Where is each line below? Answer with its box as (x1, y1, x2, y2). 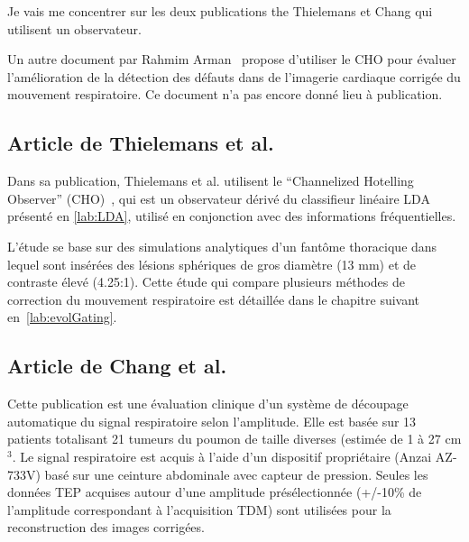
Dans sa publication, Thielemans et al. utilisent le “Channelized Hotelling (7, 171, 414, 190)
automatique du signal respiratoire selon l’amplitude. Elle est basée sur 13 (7, 411, 417, 430)
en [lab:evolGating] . (7, 308, 117, 326)
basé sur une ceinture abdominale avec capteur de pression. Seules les (44, 464, 428, 483)
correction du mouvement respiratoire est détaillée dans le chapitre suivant (7, 289, 420, 308)
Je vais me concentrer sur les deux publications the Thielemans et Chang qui (7, 2, 433, 20)
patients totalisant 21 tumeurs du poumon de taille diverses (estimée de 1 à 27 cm (7, 429, 462, 448)
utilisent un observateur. (7, 19, 142, 38)
